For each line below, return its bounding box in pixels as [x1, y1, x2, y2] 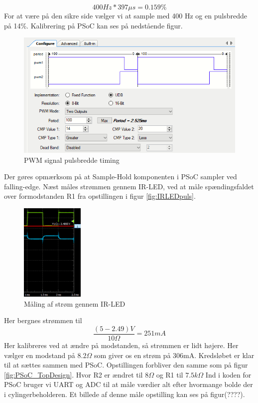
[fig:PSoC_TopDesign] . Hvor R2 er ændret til [4, 369, 143, 380]
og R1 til [156, 369, 183, 380]
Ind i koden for [205, 369, 252, 380]
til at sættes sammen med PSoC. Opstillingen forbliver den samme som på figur [4, 360, 248, 370]
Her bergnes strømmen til [4, 315, 82, 326]
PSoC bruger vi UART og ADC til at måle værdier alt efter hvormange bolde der [4, 379, 253, 390]
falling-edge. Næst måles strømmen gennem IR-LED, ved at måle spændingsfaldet [4, 181, 254, 191]
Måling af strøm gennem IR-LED [24, 298, 126, 309]
